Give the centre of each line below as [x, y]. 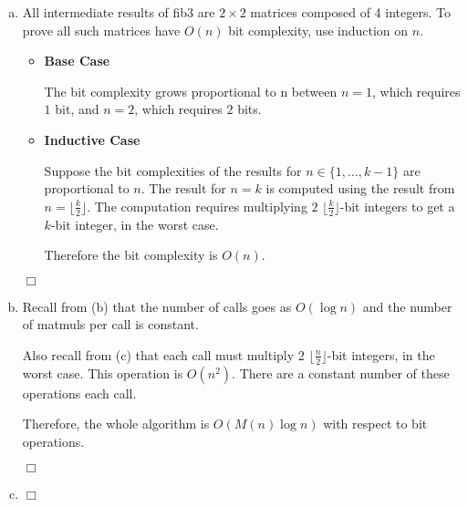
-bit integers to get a [397, 206]
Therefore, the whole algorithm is [116, 424]
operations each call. [79, 393]
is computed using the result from [360, 188]
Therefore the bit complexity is [131, 255]
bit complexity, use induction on [318, 30]
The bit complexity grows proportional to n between [191, 91]
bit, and [77, 109]
